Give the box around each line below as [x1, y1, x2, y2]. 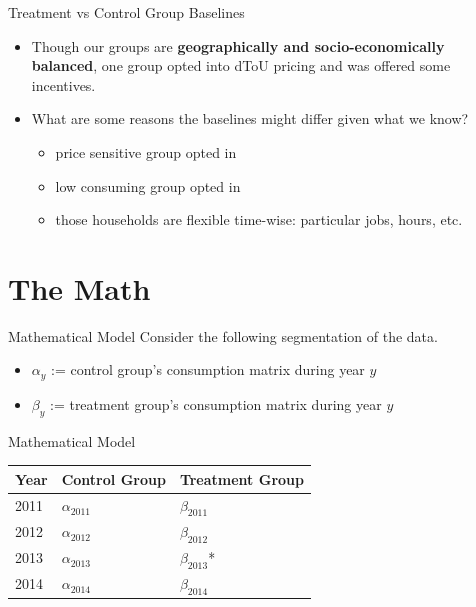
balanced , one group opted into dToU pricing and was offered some [31, 55, 451, 76]
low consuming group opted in [55, 175, 241, 196]
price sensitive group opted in [55, 141, 237, 162]
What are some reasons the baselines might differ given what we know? [31, 108, 469, 129]
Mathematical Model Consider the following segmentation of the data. [8, 325, 438, 346]
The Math [8, 267, 151, 308]
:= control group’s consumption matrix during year [51, 359, 365, 380]
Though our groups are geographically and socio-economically [31, 35, 445, 56]
